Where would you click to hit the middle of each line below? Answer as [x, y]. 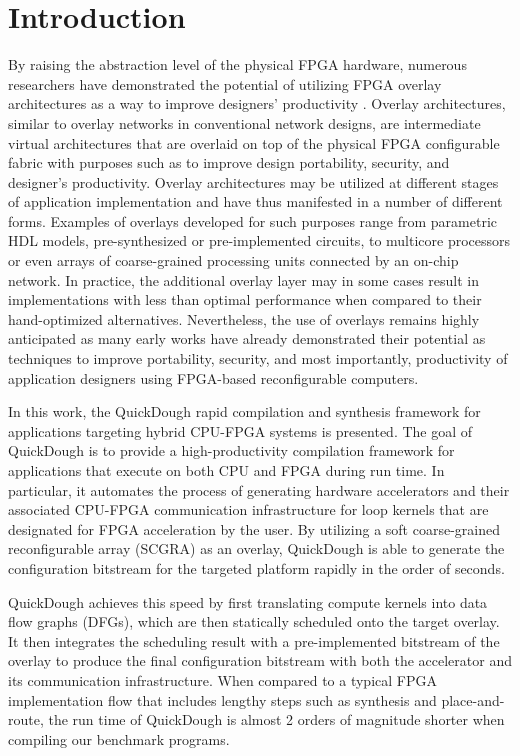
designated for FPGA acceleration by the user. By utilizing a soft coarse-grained [254, 528]
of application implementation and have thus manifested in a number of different [255, 201]
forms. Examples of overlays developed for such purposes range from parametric [253, 220]
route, [26, 719]
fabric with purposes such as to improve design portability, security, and [229, 162]
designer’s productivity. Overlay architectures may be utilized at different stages [253, 181]
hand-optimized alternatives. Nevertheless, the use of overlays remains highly [244, 318]
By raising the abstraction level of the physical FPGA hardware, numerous [237, 64]
